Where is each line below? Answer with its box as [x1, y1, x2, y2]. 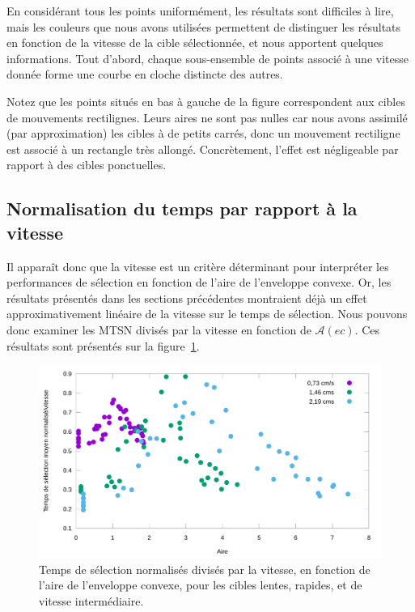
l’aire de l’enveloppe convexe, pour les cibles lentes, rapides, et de [39, 576, 362, 593]
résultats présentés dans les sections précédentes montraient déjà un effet [6, 289, 367, 306]
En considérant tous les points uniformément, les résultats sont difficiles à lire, [6, 2, 394, 19]
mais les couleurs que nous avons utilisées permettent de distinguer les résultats [6, 18, 401, 35]
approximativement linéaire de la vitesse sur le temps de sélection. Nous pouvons [6, 305, 408, 322]
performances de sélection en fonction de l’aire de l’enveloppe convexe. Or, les [6, 274, 392, 291]
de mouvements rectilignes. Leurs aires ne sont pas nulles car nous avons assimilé [6, 108, 408, 125]
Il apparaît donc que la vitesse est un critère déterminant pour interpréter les [6, 257, 389, 274]
